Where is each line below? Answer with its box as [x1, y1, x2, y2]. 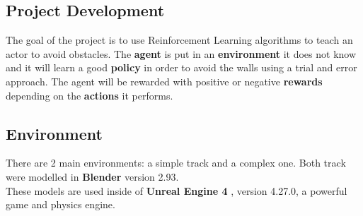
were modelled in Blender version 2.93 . [6, 169, 179, 184]
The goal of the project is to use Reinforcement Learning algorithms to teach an [6, 32, 353, 47]
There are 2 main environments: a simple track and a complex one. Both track [6, 155, 346, 170]
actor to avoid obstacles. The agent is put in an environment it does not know [6, 46, 357, 61]
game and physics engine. [6, 197, 115, 212]
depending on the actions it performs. [6, 88, 173, 102]
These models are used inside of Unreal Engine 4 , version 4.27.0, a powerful [6, 183, 347, 198]
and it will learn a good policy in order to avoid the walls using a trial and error [6, 60, 357, 75]
